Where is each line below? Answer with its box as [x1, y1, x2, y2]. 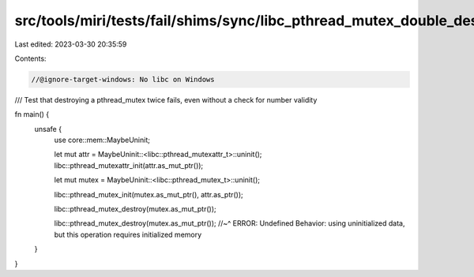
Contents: [14, 54, 47, 63]
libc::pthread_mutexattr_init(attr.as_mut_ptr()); [54, 160, 204, 170]
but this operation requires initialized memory [54, 230, 202, 239]
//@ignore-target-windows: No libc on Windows [31, 75, 215, 84]
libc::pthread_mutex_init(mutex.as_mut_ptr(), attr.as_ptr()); [54, 189, 244, 199]
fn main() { [14, 110, 50, 119]
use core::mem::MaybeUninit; [54, 135, 150, 145]
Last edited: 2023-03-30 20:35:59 [14, 39, 127, 49]
